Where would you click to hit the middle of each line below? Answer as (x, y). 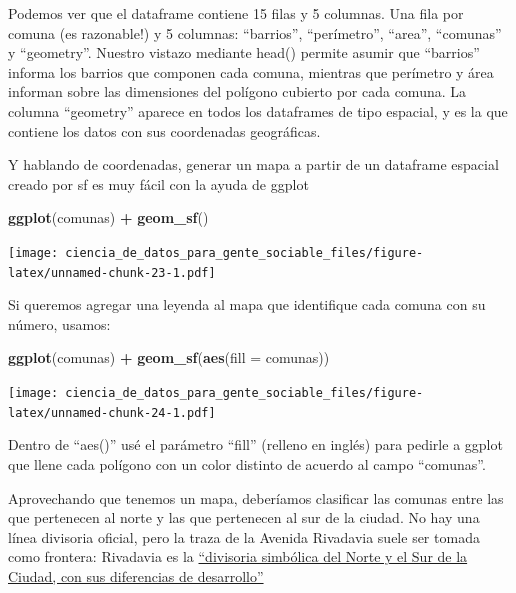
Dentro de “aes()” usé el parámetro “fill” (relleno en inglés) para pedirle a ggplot (255, 444)
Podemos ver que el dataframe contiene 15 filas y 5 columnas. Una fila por (236, 13)
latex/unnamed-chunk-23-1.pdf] (112, 272)
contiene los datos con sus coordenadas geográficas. (164, 130)
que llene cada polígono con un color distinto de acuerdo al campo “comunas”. (247, 463)
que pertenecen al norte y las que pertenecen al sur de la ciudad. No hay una (244, 517)
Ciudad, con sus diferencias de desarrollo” (136, 575)
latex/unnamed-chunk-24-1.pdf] (112, 412)
